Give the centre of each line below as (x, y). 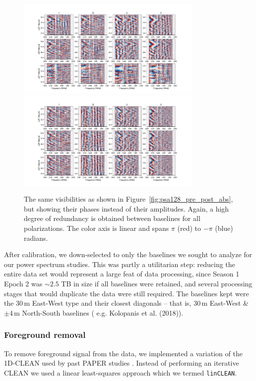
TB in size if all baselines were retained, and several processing (157, 283)
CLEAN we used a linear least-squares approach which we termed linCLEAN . (121, 372)
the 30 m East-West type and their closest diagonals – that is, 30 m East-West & (126, 303)
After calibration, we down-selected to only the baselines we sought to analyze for (128, 254)
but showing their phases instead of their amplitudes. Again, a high (127, 208)
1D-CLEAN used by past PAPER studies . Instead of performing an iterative (122, 363)
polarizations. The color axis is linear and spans (96, 228)
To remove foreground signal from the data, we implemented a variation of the (123, 353)
